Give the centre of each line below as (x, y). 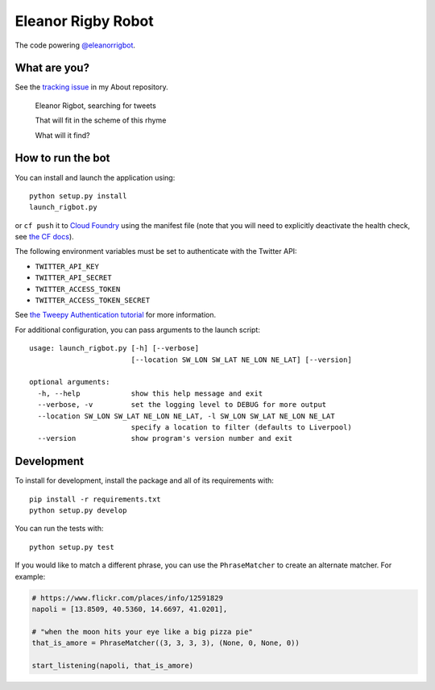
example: (30, 576)
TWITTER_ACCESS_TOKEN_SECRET (93, 301)
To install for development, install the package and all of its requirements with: (144, 480)
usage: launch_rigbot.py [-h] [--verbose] (114, 348)
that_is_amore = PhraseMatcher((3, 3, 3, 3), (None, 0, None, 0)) (166, 643)
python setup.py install (78, 196)
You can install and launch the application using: (95, 177)
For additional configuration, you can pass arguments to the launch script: (138, 330)
